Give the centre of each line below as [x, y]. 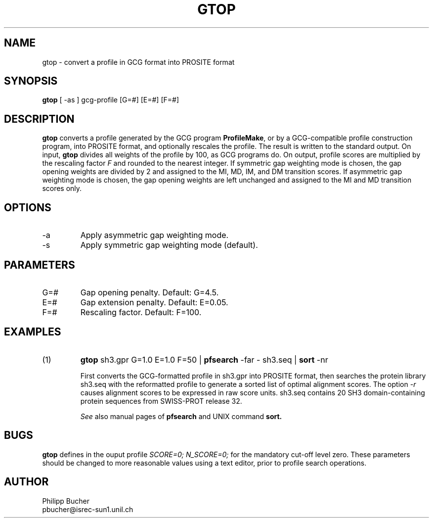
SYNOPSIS [31, 81]
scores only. [62, 189]
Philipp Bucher [66, 501]
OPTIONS [28, 207]
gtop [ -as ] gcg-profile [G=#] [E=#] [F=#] [110, 100]
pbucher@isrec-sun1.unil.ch [88, 509]
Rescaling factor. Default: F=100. [141, 312]
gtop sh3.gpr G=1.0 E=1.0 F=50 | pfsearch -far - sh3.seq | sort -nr [204, 359]
